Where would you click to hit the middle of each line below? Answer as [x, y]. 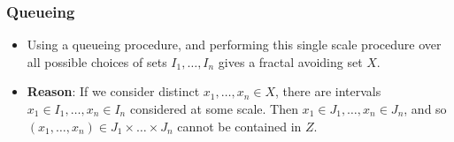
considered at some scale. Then [214, 108]
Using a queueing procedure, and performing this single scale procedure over [234, 45]
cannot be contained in [239, 126]
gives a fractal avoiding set [290, 61]
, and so [425, 108]
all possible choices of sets [97, 61]
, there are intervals [328, 91]
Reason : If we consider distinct [113, 91]
